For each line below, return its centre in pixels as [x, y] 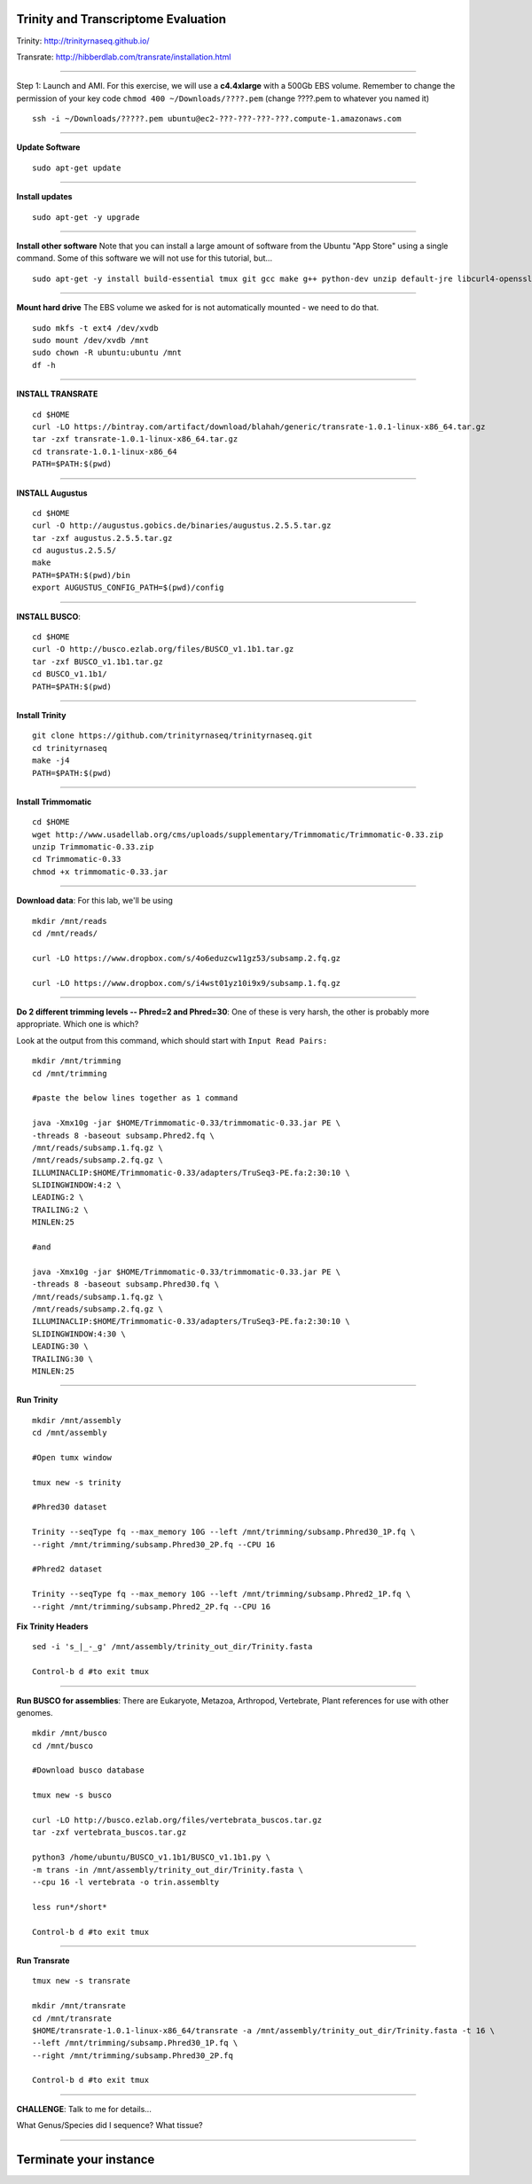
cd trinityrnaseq [70, 748]
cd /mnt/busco [63, 1746]
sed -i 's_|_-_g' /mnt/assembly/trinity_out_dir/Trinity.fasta [172, 1647]
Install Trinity [41, 715]
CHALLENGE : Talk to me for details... [84, 2109]
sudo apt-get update [77, 168]
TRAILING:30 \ [63, 1358]
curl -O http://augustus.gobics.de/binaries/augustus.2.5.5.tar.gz [182, 526]
